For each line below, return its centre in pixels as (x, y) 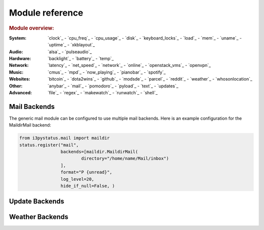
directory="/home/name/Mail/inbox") (125, 158)
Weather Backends (39, 217)
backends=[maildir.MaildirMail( (99, 152)
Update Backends (37, 201)
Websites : (20, 79)
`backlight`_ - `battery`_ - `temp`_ (81, 58)
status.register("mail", (49, 145)
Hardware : (20, 58)
